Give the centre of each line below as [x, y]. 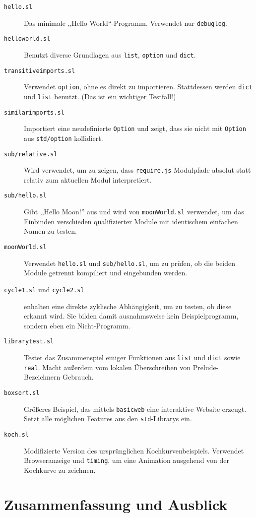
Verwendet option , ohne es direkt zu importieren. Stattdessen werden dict [138, 87]
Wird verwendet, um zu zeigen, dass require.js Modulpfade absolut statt [137, 170]
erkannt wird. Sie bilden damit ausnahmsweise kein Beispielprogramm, [131, 316]
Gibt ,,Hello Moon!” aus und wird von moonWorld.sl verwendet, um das [134, 212]
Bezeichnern [42, 377]
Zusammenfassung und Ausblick [116, 504]
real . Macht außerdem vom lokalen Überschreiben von [107, 367]
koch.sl [17, 434]
